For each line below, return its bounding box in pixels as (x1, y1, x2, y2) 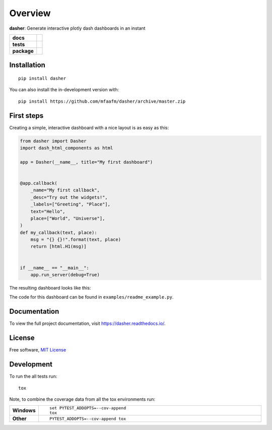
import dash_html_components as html (20, 145, 113, 151)
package (12, 47, 34, 54)
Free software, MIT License (9, 347, 66, 353)
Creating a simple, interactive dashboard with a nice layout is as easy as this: (9, 124, 169, 130)
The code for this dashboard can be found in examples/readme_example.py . (9, 294, 174, 300)
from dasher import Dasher (20, 138, 87, 144)
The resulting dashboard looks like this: (9, 285, 91, 291)
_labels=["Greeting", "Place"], (30, 201, 111, 207)
